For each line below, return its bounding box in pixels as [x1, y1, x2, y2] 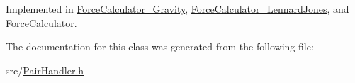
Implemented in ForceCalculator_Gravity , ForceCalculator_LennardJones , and [6, 1, 349, 16]
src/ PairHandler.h [6, 62, 84, 77]
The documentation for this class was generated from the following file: [6, 39, 314, 54]
